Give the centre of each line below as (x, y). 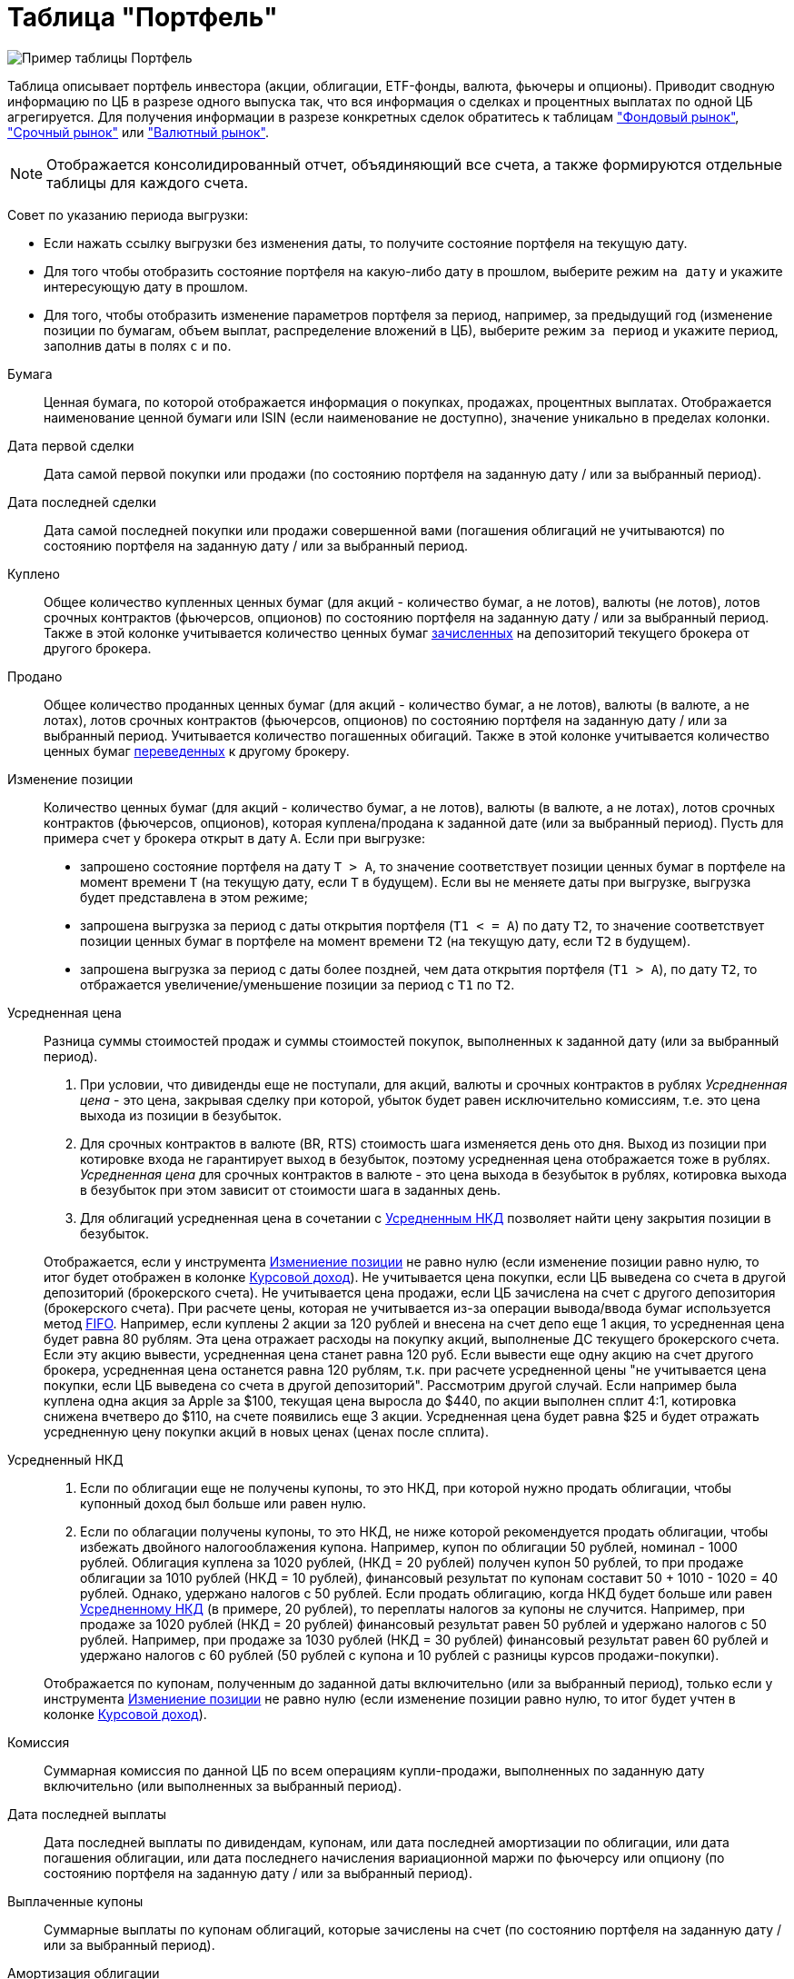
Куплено (34, 573)
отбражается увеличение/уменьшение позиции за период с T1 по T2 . (298, 984)
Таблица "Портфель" (143, 17)
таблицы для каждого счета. (148, 182)
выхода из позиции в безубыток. (181, 1115)
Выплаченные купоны (75, 1901)
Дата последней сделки (82, 502)
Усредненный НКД (65, 1459)
